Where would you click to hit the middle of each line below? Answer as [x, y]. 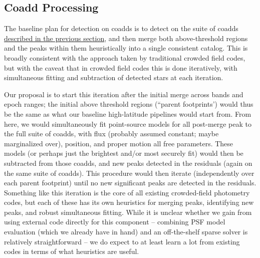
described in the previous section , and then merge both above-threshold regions [126, 38]
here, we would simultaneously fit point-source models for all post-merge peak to [128, 123]
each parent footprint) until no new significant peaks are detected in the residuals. [130, 183]
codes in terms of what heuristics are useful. [72, 251]
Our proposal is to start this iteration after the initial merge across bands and [124, 94]
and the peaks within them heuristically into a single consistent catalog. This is [126, 48]
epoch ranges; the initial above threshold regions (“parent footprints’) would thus [129, 104]
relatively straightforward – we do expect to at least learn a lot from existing [122, 241]
